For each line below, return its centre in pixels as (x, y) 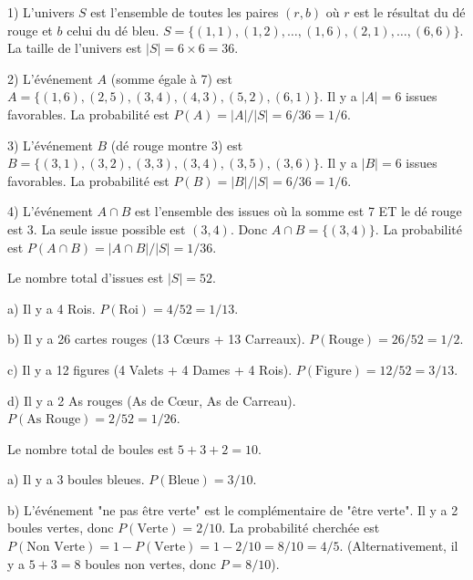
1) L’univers (41, 12)
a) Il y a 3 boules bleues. (76, 479)
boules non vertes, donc (150, 563)
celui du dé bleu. (113, 30)
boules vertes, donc (61, 528)
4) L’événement (50, 211)
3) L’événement (50, 145)
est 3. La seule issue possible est (97, 228)
